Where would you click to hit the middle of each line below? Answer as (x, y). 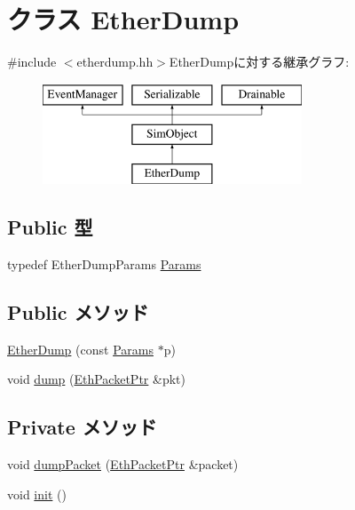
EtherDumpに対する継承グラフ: (259, 62)
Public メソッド (78, 311)
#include (32, 62)
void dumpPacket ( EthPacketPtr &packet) (123, 464)
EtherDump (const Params (80, 349)
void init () (37, 494)
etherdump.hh (115, 62)
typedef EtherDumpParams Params (104, 263)
